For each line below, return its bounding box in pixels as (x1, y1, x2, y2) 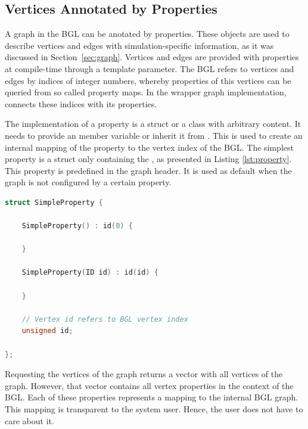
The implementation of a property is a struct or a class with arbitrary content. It (5, 117, 301, 130)
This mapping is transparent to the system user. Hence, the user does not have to (5, 403, 303, 415)
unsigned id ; (21, 327, 73, 335)
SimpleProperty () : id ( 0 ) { (21, 222, 133, 231)
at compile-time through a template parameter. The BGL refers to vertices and (5, 62, 294, 74)
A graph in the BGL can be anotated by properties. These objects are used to (5, 27, 290, 40)
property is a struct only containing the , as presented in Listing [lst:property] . (5, 153, 292, 165)
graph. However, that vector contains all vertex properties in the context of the (5, 379, 294, 391)
